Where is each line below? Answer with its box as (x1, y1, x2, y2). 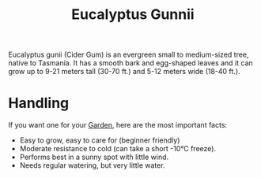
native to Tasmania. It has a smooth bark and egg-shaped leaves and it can (8, 58, 253, 68)
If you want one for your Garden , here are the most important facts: (8, 121, 228, 130)
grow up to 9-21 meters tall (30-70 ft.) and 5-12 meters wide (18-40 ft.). (8, 67, 240, 76)
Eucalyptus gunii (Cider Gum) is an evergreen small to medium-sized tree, (8, 50, 249, 60)
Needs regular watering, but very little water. (19, 161, 165, 170)
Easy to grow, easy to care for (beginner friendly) (19, 135, 180, 145)
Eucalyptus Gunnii (70, 6, 195, 24)
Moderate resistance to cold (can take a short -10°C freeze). (19, 144, 216, 154)
